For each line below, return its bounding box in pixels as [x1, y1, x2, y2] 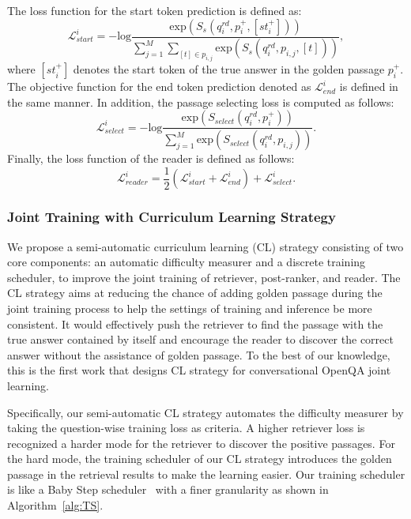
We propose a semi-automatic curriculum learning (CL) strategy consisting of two [7, 238, 404, 254]
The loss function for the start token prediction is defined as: [7, 2, 302, 18]
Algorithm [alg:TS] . [7, 497, 104, 513]
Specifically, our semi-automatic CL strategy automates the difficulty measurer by [7, 404, 404, 420]
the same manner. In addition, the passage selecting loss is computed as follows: [7, 93, 394, 110]
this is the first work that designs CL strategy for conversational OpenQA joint [7, 362, 391, 378]
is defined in [339, 78, 398, 95]
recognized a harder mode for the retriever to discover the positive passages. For [7, 434, 395, 451]
